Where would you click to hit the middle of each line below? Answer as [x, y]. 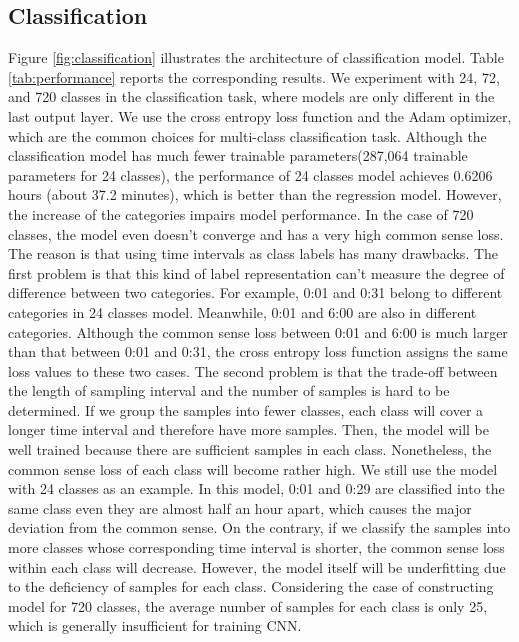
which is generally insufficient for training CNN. [155, 625]
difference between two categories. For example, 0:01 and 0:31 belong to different [255, 292]
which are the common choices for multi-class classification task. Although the [247, 135]
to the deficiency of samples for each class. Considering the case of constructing [251, 586]
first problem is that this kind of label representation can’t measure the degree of [256, 272]
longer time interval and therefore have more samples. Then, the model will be [248, 429]
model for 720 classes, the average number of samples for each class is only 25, [248, 605]
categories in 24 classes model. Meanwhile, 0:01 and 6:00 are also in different [242, 311]
